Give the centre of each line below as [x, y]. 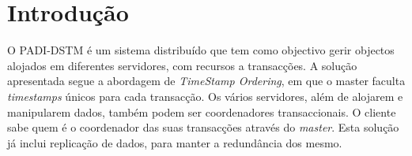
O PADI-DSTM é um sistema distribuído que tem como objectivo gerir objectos [201, 50]
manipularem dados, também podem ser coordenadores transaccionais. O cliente [202, 111]
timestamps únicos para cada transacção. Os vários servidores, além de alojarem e [205, 96]
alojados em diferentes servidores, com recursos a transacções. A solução [182, 65]
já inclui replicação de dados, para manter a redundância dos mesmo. [175, 142]
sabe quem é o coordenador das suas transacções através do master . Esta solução [203, 127]
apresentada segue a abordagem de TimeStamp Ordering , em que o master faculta [206, 81]
